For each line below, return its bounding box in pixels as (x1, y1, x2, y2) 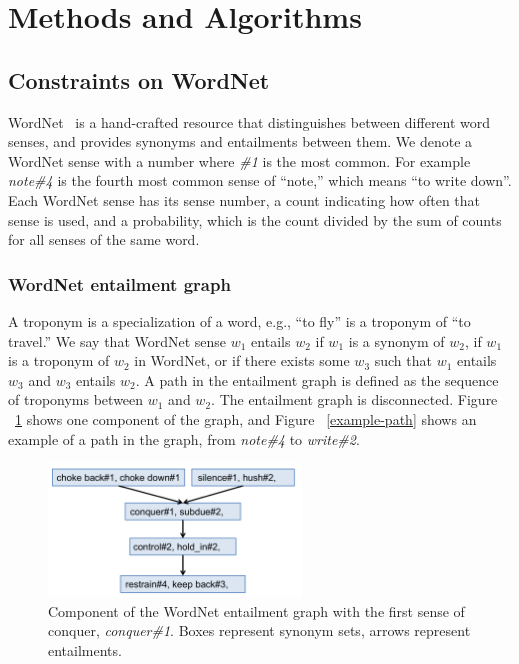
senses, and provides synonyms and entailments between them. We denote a (8, 131, 473, 152)
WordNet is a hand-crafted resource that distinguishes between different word (8, 111, 491, 132)
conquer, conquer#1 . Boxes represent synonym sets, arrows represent (48, 620, 471, 641)
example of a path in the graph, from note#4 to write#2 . (8, 428, 360, 449)
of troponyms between (8, 389, 144, 410)
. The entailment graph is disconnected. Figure (211, 389, 498, 410)
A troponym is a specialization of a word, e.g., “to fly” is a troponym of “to (8, 310, 471, 331)
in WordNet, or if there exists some (134, 350, 350, 371)
